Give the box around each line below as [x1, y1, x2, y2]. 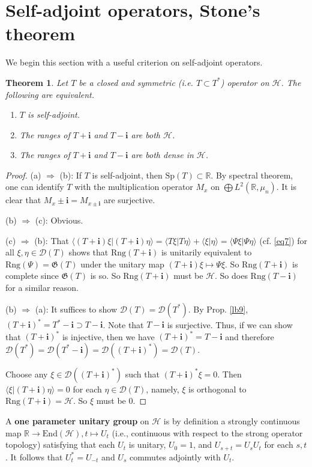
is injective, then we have [62, 330, 155, 343]
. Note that [103, 318, 144, 331]
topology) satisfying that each [5, 438, 115, 451]
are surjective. [103, 194, 155, 206]
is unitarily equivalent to [161, 246, 252, 258]
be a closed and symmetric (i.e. [79, 76, 193, 88]
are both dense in [131, 148, 194, 161]
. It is [276, 180, 296, 193]
